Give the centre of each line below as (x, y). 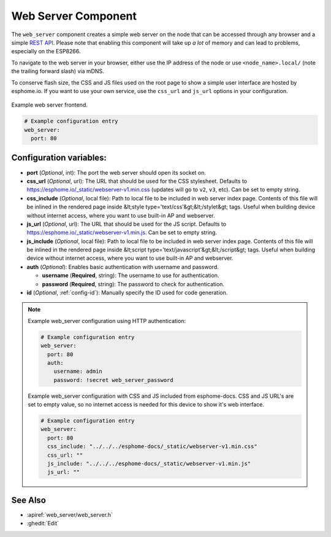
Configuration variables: (59, 158)
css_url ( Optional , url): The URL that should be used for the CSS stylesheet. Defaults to (137, 181)
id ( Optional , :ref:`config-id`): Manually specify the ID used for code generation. (127, 293)
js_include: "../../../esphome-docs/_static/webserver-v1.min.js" (149, 464)
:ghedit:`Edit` (43, 524)
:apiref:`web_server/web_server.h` (70, 514)
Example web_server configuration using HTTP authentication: (107, 321)
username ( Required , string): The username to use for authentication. (131, 275)
